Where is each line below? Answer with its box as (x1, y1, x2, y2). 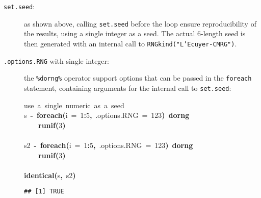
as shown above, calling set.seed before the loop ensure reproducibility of (24, 18, 256, 29)
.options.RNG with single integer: (4, 55, 109, 66)
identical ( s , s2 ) (24, 169, 76, 180)
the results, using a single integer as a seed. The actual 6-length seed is (24, 28, 246, 39)
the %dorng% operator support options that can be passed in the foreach (24, 72, 252, 83)
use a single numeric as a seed (24, 100, 124, 110)
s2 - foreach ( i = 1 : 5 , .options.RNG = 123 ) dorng (24, 139, 193, 150)
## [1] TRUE (24, 188, 64, 195)
